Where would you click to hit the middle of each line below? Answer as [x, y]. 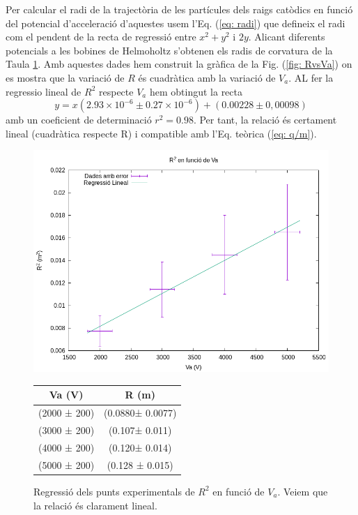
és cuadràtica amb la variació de [207, 77]
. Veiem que [303, 491]
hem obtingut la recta [196, 91]
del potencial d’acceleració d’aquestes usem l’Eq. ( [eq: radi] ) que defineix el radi [176, 23]
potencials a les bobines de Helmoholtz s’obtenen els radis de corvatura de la [169, 50]
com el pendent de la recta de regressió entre [101, 37]
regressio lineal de [44, 91]
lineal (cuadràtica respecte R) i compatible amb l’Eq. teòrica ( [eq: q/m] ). [161, 133]
